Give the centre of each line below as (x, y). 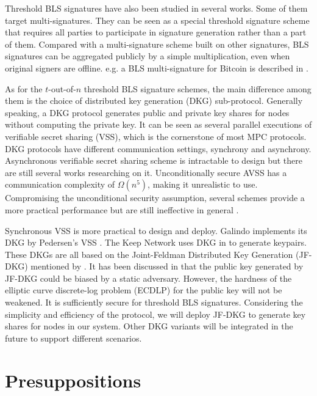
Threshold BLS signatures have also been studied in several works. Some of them (156, 8)
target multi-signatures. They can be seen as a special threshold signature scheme (157, 20)
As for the (24, 88)
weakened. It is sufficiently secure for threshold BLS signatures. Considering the (154, 302)
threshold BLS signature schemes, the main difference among (198, 88)
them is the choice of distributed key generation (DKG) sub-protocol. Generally (154, 101)
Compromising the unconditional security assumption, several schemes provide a (155, 198)
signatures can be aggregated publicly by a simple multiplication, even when (148, 56)
